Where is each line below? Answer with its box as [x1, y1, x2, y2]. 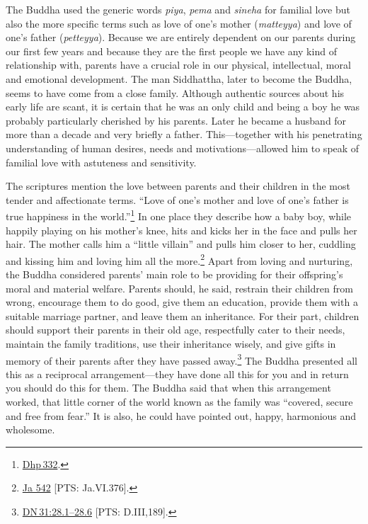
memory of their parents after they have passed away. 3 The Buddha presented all [6, 351, 357, 368]
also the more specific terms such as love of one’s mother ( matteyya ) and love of [6, 16, 352, 30]
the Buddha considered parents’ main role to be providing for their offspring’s [6, 267, 343, 281]
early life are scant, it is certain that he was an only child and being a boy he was [6, 99, 360, 114]
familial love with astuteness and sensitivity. [6, 154, 197, 169]
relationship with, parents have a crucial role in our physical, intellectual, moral [6, 57, 351, 72]
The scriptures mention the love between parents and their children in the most [6, 178, 350, 193]
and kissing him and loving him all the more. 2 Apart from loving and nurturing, [6, 251, 353, 268]
